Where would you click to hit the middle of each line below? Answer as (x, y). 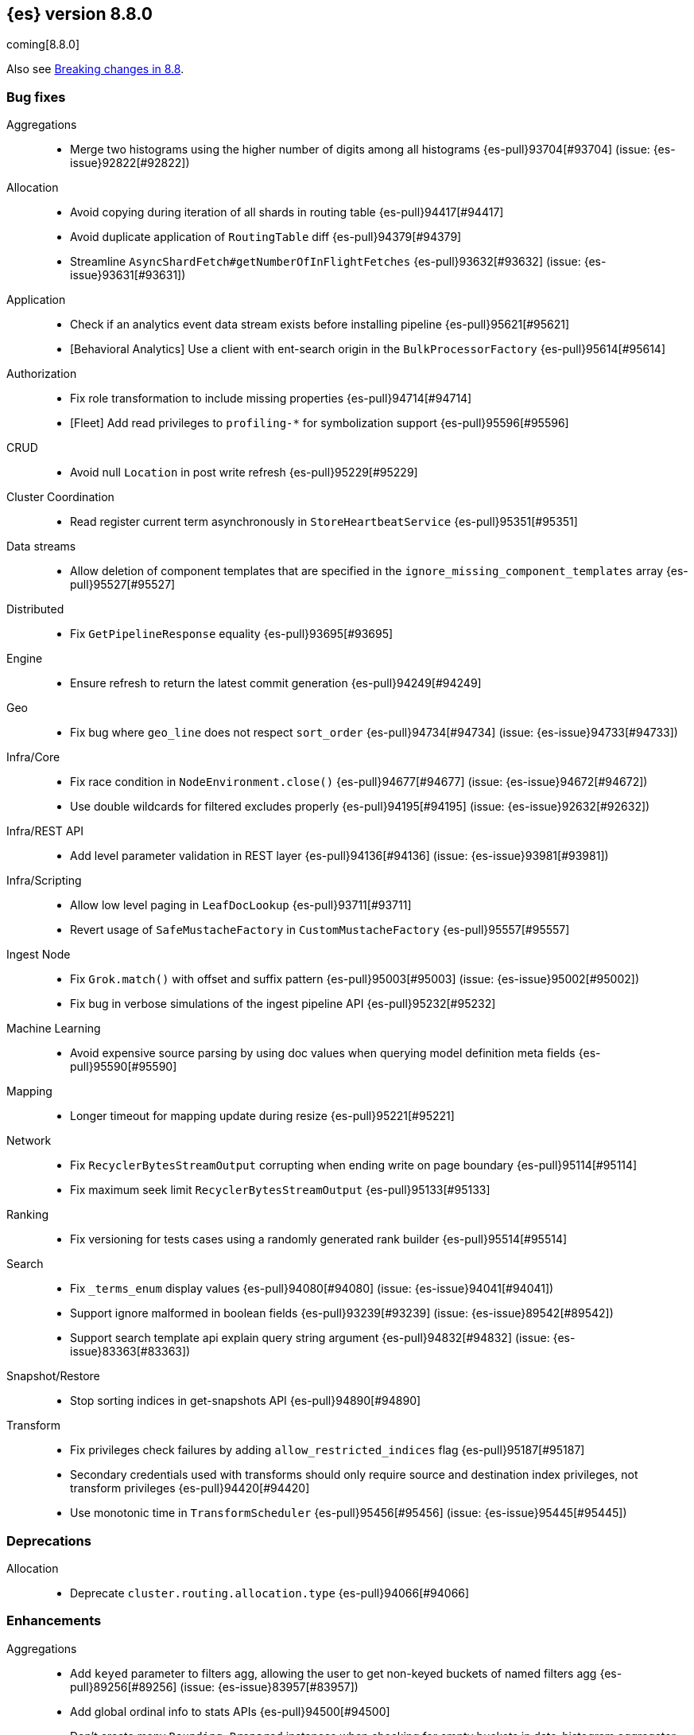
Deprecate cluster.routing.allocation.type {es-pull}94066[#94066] (270, 1593)
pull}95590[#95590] (124, 1067)
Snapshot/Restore (53, 1376)
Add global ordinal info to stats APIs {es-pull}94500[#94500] (230, 1711)
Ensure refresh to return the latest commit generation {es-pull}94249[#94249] (276, 683)
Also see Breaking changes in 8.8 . (95, 69)
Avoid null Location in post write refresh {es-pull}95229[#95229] (244, 473)
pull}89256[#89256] (124, 1686)
